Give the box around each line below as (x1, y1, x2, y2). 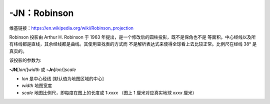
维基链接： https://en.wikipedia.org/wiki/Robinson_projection (9, 25, 134, 31)
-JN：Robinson (9, 7, 74, 18)
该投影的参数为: (9, 57, 42, 63)
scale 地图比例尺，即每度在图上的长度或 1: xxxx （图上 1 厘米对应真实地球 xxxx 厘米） (21, 89, 197, 95)
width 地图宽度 (21, 82, 52, 88)
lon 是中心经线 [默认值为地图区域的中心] (21, 75, 104, 81)
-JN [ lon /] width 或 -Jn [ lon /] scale (9, 66, 76, 72)
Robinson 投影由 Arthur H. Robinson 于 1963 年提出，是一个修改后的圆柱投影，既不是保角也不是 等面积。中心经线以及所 (9, 34, 256, 40)
